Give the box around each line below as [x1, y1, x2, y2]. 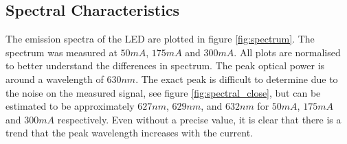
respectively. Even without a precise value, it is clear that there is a [57, 112, 342, 126]
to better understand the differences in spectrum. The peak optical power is [5, 58, 325, 73]
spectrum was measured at [5, 45, 117, 59]
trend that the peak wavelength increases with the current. [5, 125, 254, 140]
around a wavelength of [5, 71, 104, 86]
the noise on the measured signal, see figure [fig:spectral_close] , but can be [5, 85, 321, 99]
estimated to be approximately [5, 99, 135, 113]
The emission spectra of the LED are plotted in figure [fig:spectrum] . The [5, 32, 315, 46]
